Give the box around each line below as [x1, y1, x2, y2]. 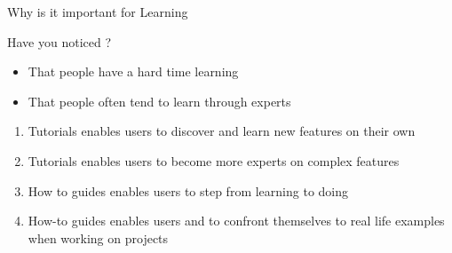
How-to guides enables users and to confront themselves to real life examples [28, 211, 445, 230]
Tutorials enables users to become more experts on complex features [28, 151, 400, 170]
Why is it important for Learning [7, 3, 188, 20]
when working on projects [28, 228, 169, 247]
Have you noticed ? [7, 32, 112, 51]
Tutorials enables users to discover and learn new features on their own [28, 122, 416, 140]
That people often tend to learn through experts [28, 91, 291, 110]
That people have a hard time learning [28, 62, 239, 81]
